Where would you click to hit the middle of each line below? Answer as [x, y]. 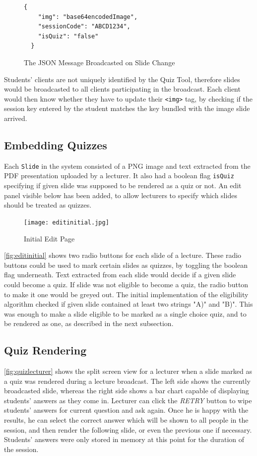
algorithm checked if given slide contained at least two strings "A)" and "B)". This [128, 304]
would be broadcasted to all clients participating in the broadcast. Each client [122, 89]
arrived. [16, 118]
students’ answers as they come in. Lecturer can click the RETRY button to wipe [128, 400]
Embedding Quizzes [56, 145]
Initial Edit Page [49, 238]
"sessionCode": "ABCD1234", [84, 27]
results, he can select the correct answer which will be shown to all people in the [126, 420]
